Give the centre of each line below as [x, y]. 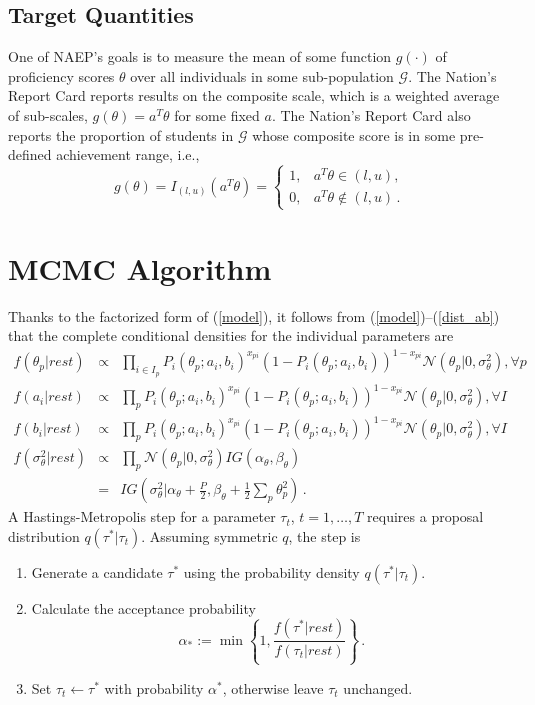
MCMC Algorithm [140, 267]
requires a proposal [425, 516]
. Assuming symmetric [209, 535]
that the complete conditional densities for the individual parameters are [231, 335]
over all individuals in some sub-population [262, 75]
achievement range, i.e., [128, 154]
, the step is [324, 535]
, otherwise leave [273, 687]
